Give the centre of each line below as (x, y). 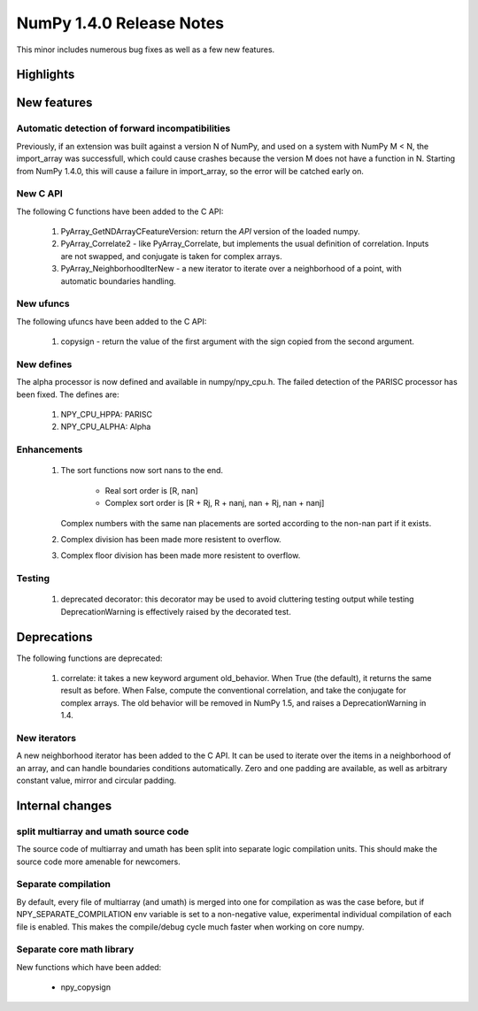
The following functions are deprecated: (89, 658)
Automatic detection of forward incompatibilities (123, 128)
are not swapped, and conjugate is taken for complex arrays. (171, 256)
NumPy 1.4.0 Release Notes (120, 23)
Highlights (46, 75)
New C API (40, 194)
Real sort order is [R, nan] (151, 490)
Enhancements (50, 449)
